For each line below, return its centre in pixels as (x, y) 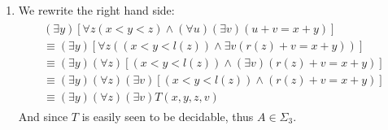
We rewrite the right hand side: (96, 10)
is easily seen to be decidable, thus (168, 116)
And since (43, 116)
